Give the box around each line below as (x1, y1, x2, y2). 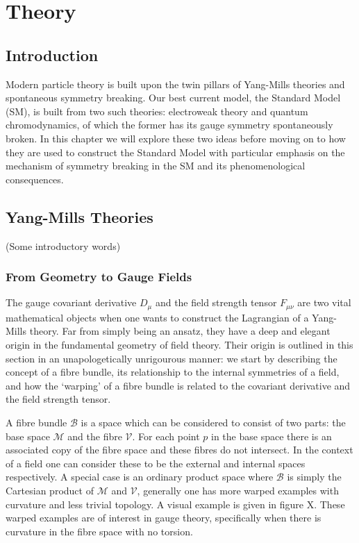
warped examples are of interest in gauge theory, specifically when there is (6, 510, 322, 525)
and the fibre (67, 428, 122, 443)
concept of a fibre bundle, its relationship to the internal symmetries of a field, (6, 365, 340, 379)
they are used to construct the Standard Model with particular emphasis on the (6, 144, 345, 159)
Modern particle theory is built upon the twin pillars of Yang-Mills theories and (6, 76, 345, 91)
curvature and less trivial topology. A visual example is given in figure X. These (6, 496, 345, 511)
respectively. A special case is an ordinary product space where (6, 469, 274, 484)
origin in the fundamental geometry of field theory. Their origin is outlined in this (6, 337, 353, 351)
